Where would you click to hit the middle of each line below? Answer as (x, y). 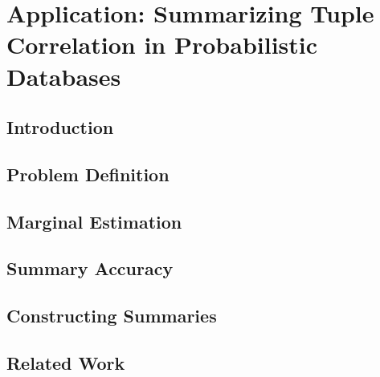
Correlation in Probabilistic (162, 45)
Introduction (60, 127)
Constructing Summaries (112, 316)
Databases (64, 76)
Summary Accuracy (90, 268)
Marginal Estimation (94, 221)
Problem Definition (88, 174)
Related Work (66, 363)
